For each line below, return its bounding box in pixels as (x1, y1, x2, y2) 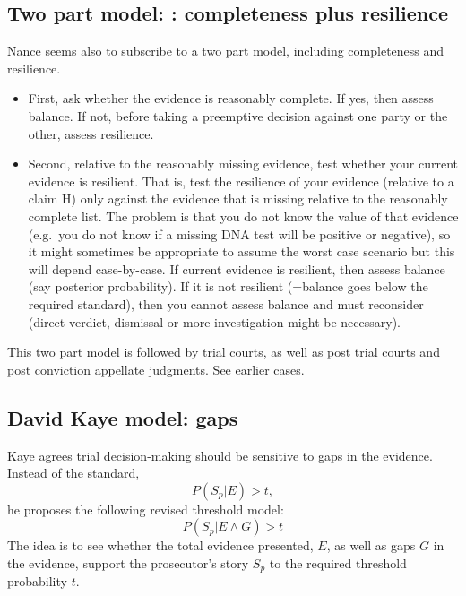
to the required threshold (269, 553, 407, 572)
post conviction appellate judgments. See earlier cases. (7, 359, 305, 378)
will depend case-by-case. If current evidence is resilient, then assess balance (28, 259, 445, 278)
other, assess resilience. (28, 124, 154, 143)
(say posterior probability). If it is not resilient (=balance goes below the (28, 277, 428, 296)
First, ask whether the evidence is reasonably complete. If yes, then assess (28, 89, 434, 108)
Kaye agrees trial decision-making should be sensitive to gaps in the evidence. (7, 445, 433, 464)
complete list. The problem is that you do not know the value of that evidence (28, 206, 459, 225)
